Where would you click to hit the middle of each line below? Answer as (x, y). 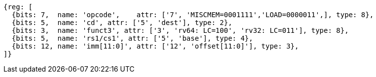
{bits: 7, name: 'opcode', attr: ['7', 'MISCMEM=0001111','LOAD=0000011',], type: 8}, (193, 15)
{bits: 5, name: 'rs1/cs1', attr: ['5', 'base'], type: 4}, (132, 38)
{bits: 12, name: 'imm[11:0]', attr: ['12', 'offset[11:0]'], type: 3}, (155, 46)
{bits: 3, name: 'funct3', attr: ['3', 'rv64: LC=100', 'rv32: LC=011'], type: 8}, (180, 30)
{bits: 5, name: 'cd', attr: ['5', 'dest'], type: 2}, (122, 23)
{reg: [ (18, 7)
